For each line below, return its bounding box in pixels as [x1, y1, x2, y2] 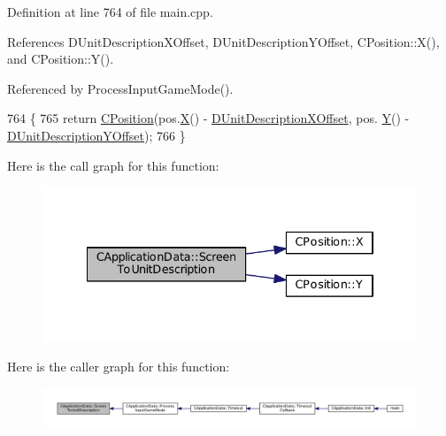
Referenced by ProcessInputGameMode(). [7, 79, 234, 97]
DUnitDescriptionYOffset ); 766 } [7, 126, 186, 144]
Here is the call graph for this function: [7, 156, 219, 174]
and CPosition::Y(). [7, 50, 114, 68]
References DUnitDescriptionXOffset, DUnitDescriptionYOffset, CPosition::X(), [7, 32, 440, 50]
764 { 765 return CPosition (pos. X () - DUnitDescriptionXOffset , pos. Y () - [7, 109, 410, 127]
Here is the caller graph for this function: [7, 357, 230, 376]
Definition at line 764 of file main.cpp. [7, 3, 213, 20]
